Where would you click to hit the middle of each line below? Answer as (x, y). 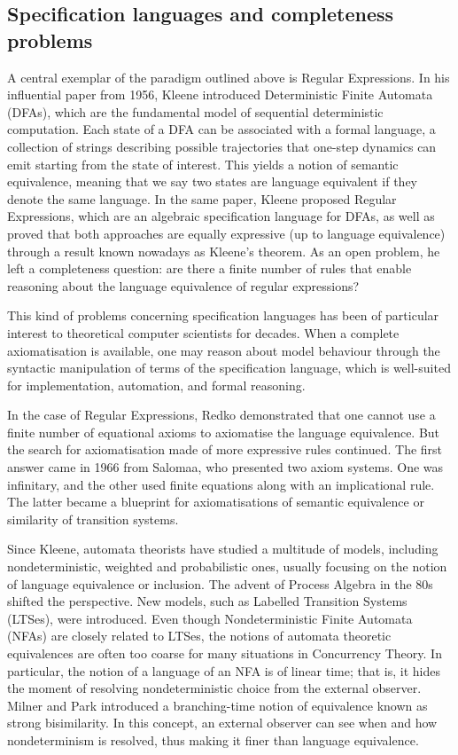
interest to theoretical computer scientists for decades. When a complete (203, 332)
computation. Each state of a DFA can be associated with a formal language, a (221, 129)
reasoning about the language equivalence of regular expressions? (183, 285)
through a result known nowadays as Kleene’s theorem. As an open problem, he (224, 251)
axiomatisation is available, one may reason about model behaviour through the (224, 350)
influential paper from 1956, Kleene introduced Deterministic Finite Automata (220, 94)
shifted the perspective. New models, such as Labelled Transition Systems (207, 601)
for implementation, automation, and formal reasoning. (156, 385)
